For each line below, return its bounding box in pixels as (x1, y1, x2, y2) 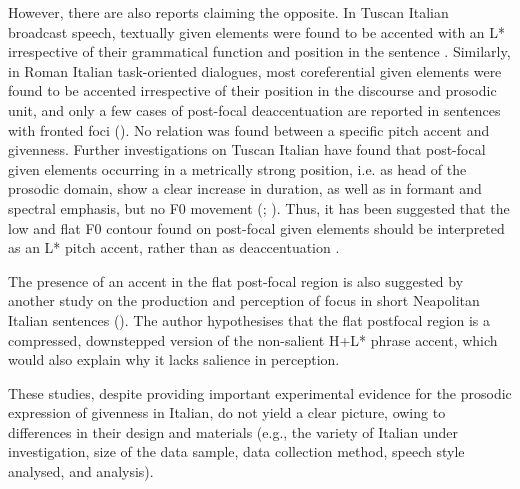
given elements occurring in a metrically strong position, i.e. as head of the (8, 158, 467, 179)
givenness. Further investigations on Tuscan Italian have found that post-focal (8, 139, 486, 160)
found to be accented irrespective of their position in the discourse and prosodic (8, 80, 497, 101)
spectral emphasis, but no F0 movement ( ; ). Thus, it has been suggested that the (8, 197, 510, 218)
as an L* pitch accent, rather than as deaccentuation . (8, 237, 340, 258)
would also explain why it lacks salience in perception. (8, 349, 340, 370)
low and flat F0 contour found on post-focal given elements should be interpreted (8, 217, 505, 238)
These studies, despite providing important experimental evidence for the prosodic (8, 382, 512, 403)
